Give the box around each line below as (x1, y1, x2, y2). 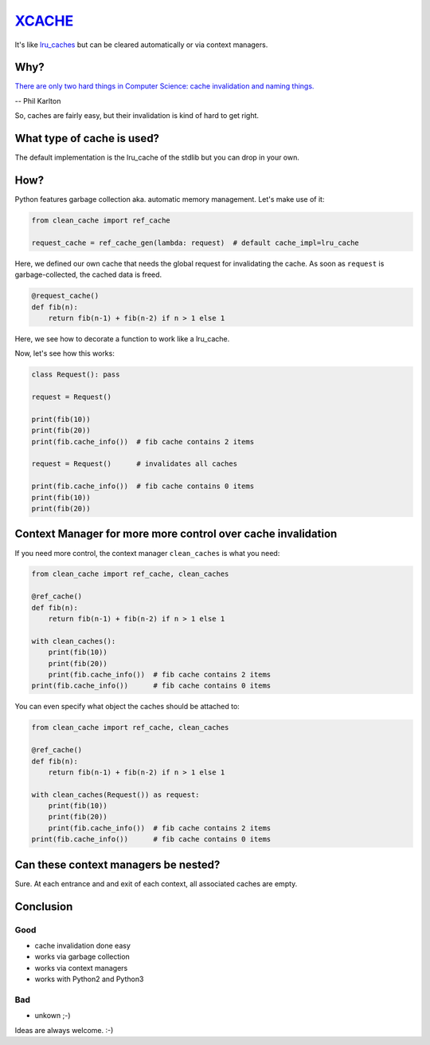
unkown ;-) (34, 1011, 71, 1020)
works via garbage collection (34, 952, 131, 961)
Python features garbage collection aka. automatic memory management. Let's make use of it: (14, 195, 325, 204)
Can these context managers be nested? (14, 858, 221, 871)
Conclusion (14, 900, 73, 913)
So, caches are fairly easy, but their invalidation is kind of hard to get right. (14, 111, 259, 120)
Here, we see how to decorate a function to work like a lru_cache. (14, 333, 230, 343)
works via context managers (34, 963, 128, 972)
